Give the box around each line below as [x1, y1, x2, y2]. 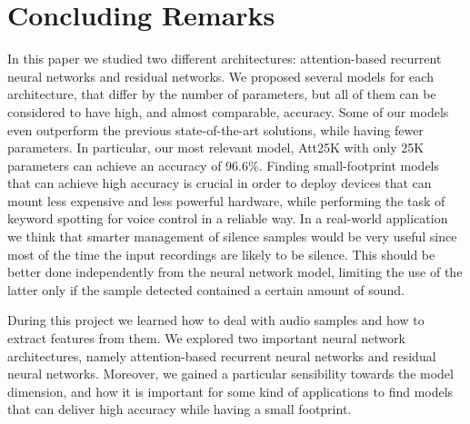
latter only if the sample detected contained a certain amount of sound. [7, 280, 405, 299]
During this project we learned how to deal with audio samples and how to [7, 311, 425, 330]
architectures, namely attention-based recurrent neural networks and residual [7, 346, 436, 365]
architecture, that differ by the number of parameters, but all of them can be [7, 84, 436, 104]
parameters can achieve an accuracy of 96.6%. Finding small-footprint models [7, 155, 440, 174]
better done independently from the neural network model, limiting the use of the [7, 262, 463, 281]
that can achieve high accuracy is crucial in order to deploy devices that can [7, 173, 432, 192]
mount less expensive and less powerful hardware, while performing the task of [7, 191, 445, 210]
